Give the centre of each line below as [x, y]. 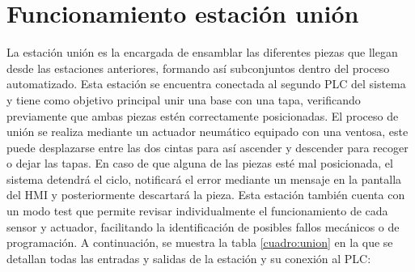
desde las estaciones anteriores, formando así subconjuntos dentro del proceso [198, 68]
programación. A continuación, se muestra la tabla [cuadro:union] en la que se [200, 242]
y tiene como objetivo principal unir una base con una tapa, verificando [184, 99]
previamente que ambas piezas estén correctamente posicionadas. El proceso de [203, 115]
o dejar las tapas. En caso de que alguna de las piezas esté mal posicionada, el [200, 163]
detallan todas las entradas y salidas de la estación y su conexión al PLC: [189, 258]
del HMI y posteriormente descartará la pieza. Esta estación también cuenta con [206, 195]
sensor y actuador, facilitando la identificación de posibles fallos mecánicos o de [203, 226]
